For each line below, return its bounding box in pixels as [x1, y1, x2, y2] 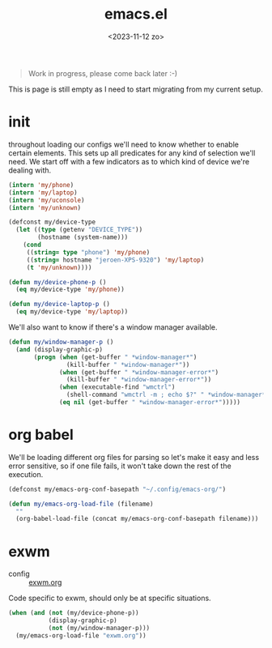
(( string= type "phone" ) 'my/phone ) [26, 248, 151, 256]
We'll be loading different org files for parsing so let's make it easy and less [8, 452, 260, 462]
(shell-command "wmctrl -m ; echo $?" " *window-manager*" [66, 390, 270, 399]
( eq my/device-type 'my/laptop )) [15, 308, 129, 316]
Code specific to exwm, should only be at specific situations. [8, 593, 212, 603]
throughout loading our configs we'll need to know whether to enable [8, 139, 239, 149]
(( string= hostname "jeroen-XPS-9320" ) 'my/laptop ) [26, 256, 205, 264]
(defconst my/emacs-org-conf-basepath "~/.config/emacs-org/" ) [8, 485, 227, 493]
